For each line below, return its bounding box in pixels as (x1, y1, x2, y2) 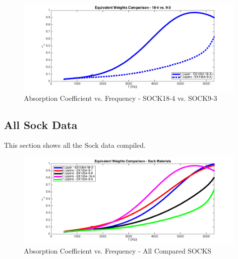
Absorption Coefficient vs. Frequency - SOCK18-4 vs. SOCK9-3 (24, 92, 217, 103)
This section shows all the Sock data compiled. (4, 140, 146, 150)
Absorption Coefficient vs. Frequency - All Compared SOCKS (24, 245, 212, 256)
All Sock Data (4, 117, 78, 132)
